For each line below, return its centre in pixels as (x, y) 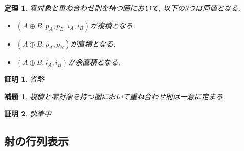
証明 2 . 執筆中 (28, 113)
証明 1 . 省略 (24, 79)
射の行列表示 (36, 141)
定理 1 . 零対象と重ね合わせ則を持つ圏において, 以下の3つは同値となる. (122, 8)
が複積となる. (112, 25)
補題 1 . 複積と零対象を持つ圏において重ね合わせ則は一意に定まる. (115, 96)
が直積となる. (93, 43)
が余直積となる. (94, 62)
